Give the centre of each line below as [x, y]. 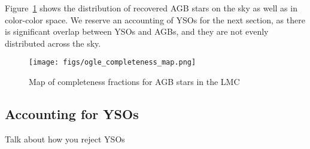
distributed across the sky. [53, 43]
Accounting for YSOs [72, 114]
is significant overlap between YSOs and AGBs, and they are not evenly [137, 31]
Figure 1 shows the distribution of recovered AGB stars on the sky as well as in [151, 8]
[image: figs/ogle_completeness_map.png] [113, 63]
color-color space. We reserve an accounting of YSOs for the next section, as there [155, 19]
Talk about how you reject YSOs [65, 139]
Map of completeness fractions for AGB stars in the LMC [134, 82]
